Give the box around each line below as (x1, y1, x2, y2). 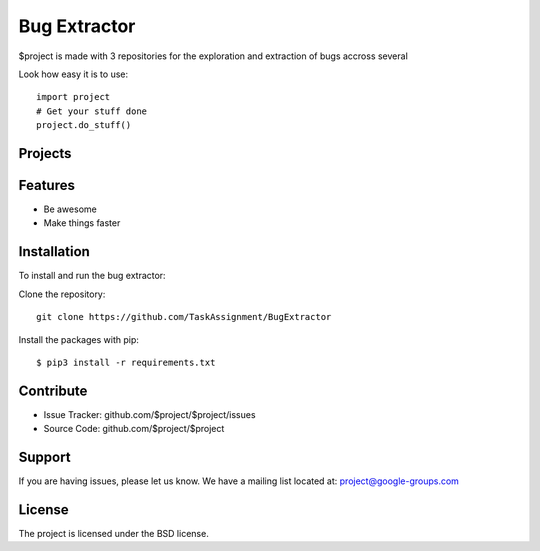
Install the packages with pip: (18, 333, 140, 345)
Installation (18, 243, 90, 260)
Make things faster (43, 217, 121, 229)
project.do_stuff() (36, 120, 132, 131)
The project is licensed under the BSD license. (18, 528, 209, 539)
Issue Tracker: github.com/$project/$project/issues (43, 408, 256, 420)
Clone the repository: (18, 288, 106, 300)
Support (18, 449, 71, 465)
